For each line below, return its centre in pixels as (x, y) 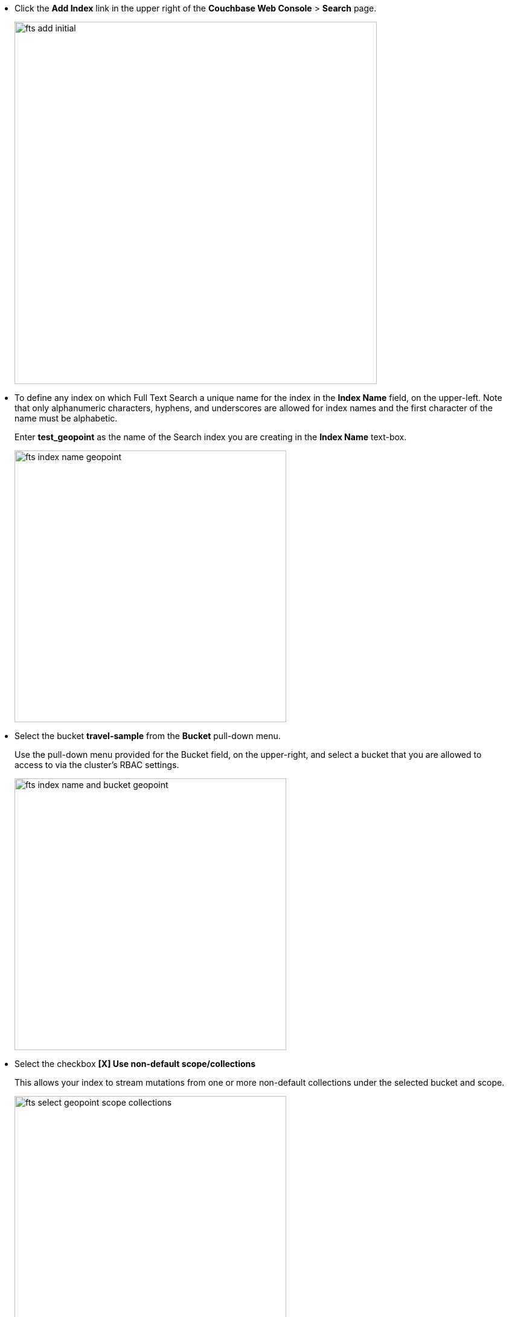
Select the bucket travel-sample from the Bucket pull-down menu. (148, 736)
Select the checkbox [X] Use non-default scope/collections (135, 1064)
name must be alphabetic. (66, 418)
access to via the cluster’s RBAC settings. (97, 765)
